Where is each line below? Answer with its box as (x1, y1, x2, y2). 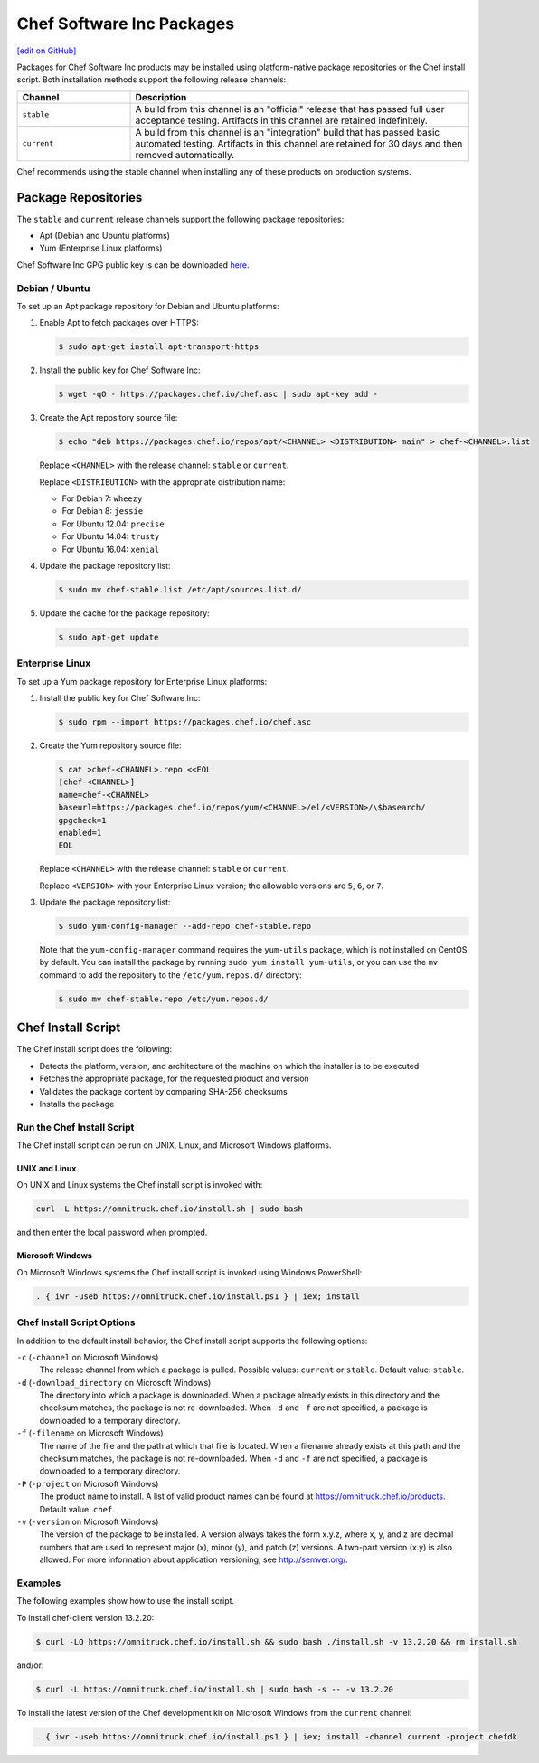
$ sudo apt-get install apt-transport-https (58, 342, 260, 352)
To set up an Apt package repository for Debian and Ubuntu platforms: (16, 300, 279, 311)
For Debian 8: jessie (61, 506, 144, 517)
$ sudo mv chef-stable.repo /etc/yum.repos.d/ (58, 993, 269, 1004)
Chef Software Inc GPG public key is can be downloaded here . (16, 259, 250, 270)
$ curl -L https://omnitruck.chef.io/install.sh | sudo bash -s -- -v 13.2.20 (35, 1683, 393, 1694)
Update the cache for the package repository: (39, 607, 210, 619)
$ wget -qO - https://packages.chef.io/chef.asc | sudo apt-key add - (58, 389, 379, 400)
